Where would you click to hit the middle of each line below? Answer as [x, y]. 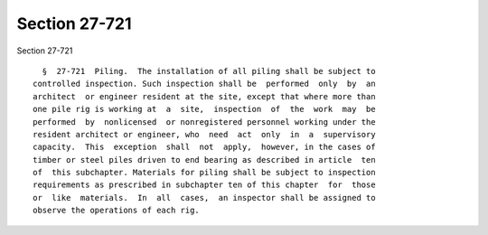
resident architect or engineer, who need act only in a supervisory [204, 134]
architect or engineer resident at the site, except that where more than [204, 96]
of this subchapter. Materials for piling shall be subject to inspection [204, 173]
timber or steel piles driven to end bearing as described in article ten [204, 160]
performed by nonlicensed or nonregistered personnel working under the [204, 122]
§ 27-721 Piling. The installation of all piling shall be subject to [209, 71]
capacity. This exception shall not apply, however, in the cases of [204, 147]
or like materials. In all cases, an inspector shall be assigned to [204, 197]
